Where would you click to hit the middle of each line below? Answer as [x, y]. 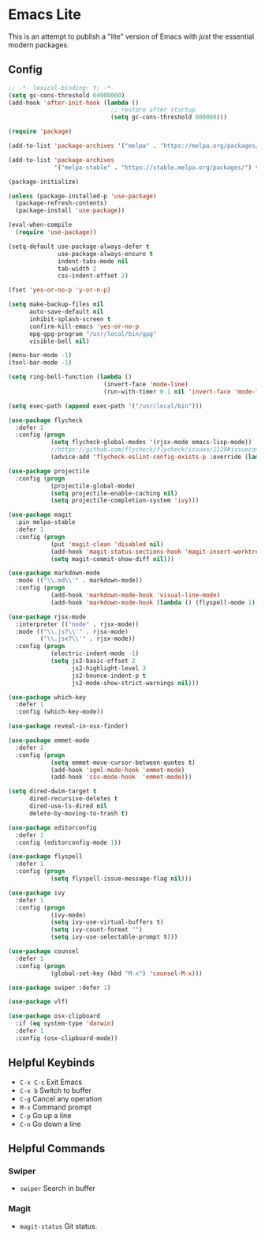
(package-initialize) [44, 182]
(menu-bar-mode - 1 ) [40, 356]
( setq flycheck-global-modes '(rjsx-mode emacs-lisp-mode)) [151, 442]
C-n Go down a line [50, 1124]
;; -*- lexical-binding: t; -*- [61, 88]
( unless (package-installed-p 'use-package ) [82, 196]
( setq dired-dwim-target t [52, 792]
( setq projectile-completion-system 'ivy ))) [125, 501]
